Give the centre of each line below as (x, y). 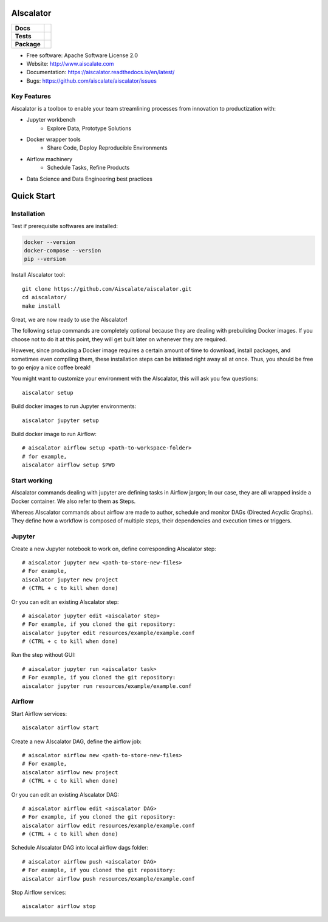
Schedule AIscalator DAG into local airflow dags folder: (80, 848)
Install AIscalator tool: (38, 275)
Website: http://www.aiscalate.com (70, 63)
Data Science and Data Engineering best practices (90, 179)
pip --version (45, 259)
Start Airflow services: (39, 713)
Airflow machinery (50, 159)
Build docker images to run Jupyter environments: (74, 406)
